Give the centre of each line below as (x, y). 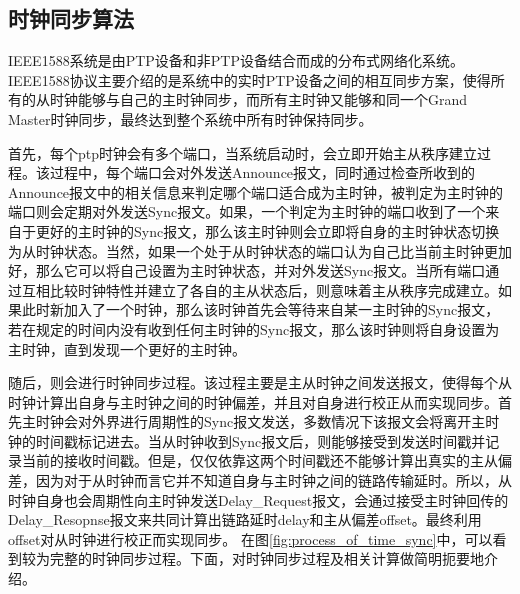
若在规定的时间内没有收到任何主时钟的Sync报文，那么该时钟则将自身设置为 (254, 328)
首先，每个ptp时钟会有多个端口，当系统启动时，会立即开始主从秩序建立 (243, 152)
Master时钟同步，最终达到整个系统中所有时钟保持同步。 (190, 118)
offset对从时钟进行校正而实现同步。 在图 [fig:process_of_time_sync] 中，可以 (250, 538)
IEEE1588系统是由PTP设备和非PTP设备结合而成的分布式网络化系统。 (236, 60)
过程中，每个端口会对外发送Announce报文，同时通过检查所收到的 (262, 172)
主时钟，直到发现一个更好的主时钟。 (127, 348)
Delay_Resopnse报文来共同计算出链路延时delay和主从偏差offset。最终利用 (245, 519)
